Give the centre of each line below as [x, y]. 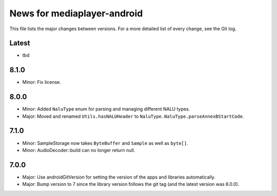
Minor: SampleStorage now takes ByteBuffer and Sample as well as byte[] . [105, 143]
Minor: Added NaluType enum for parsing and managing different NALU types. [106, 109]
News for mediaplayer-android [76, 13]
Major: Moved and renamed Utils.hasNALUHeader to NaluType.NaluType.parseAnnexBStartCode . [133, 116]
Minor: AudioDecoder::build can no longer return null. [79, 150]
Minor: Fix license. [42, 82]
